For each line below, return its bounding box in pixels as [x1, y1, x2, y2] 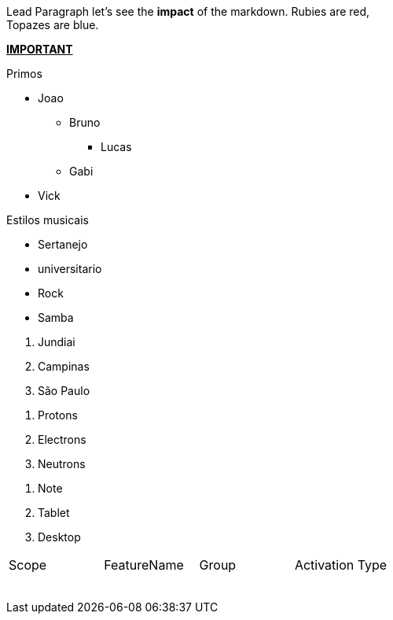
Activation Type [294, 557, 387, 573]
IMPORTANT [6, 42, 73, 56]
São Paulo [38, 384, 90, 397]
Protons [38, 408, 78, 422]
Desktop [38, 530, 81, 544]
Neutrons [38, 457, 86, 471]
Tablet [38, 506, 70, 519]
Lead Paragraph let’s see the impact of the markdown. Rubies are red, [6, 5, 370, 18]
